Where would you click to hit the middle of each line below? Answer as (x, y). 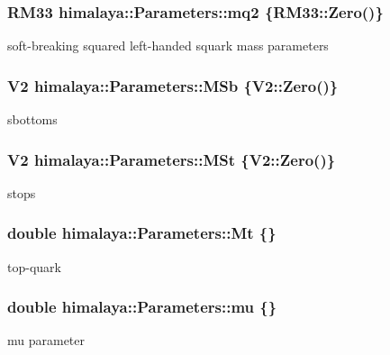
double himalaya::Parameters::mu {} (142, 307)
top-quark (34, 266)
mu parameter (46, 340)
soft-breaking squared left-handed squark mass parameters (168, 46)
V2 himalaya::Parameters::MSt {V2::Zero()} (172, 159)
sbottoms (32, 119)
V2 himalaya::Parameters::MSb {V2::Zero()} (173, 85)
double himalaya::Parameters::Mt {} (142, 233)
